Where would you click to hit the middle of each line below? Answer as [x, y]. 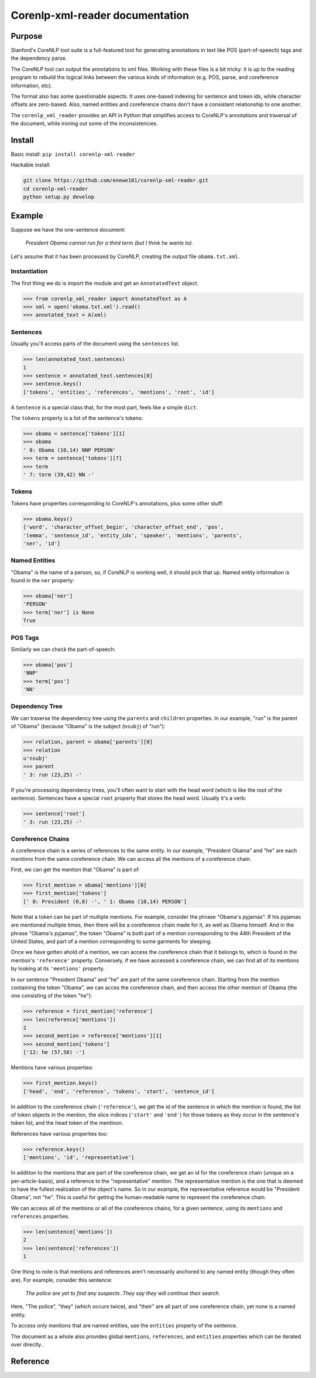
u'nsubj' [36, 758]
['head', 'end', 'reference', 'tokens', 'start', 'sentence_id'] [119, 1091]
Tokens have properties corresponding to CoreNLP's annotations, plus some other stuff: [117, 503]
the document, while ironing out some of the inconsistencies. [84, 124]
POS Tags [25, 637]
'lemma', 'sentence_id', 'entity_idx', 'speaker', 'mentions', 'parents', [133, 535]
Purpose [27, 36]
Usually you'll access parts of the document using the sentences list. [95, 344]
